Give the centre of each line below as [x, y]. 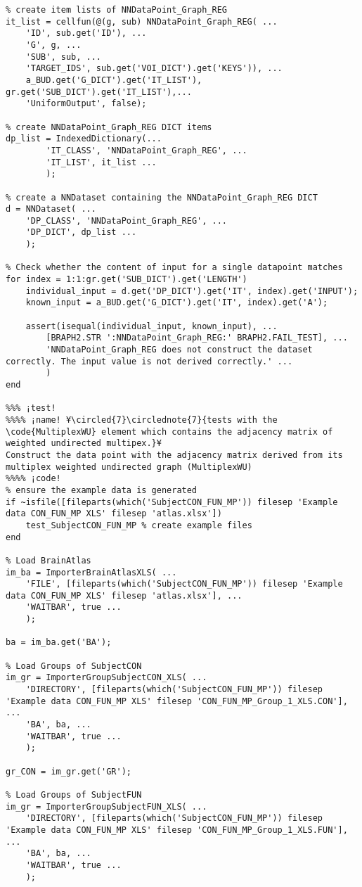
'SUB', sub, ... [64, 57]
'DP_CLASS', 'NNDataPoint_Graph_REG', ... [126, 221]
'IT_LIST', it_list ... [101, 162]
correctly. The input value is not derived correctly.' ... [149, 361]
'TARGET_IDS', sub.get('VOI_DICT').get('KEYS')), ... [154, 69]
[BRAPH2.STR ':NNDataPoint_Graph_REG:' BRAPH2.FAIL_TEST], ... [197, 338]
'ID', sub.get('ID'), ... [86, 33]
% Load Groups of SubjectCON [74, 666]
